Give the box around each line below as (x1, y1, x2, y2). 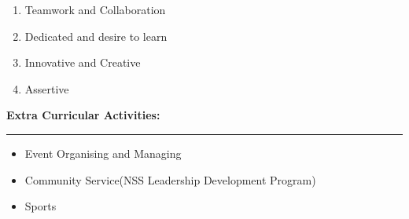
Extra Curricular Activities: (6, 107, 160, 123)
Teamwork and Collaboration (24, 2, 166, 17)
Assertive (24, 80, 69, 97)
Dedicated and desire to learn (24, 27, 168, 44)
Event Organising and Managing (24, 144, 182, 161)
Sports (24, 198, 57, 214)
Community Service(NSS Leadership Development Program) (24, 171, 316, 188)
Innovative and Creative (24, 54, 141, 71)
